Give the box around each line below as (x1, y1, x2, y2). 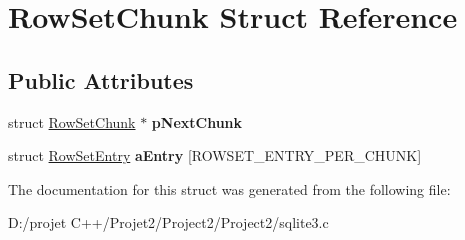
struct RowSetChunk (8, 111, 136, 132)
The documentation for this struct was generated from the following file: (8, 178, 451, 199)
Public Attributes (8, 64, 194, 95)
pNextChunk (151, 111, 243, 132)
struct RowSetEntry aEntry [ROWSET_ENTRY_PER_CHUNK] (8, 145, 422, 166)
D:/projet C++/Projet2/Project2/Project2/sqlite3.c (8, 212, 329, 233)
